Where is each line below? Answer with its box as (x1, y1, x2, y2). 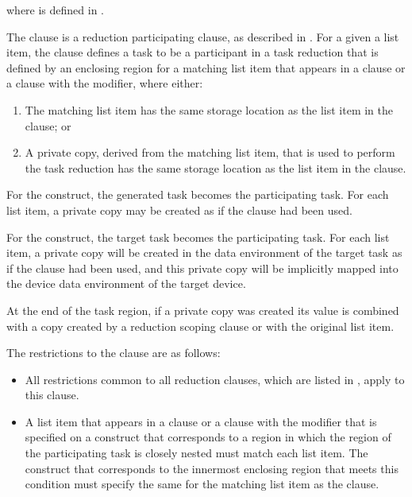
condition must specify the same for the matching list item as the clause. (25, 476, 379, 492)
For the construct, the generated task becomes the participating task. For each (6, 186, 389, 203)
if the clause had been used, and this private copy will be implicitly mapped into (6, 259, 399, 276)
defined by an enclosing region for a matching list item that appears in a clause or (6, 59, 406, 76)
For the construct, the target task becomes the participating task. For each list (6, 228, 390, 245)
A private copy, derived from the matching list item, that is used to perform (25, 144, 395, 161)
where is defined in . (6, 2, 105, 17)
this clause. (25, 386, 79, 403)
